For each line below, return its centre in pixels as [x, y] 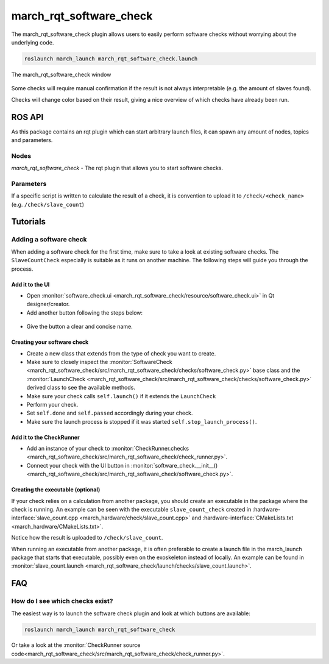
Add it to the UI [30, 284]
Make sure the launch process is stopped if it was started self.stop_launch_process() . [142, 421]
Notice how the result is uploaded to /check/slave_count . [87, 538]
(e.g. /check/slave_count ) [48, 204]
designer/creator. [48, 304]
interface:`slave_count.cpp [45, 518]
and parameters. [32, 140]
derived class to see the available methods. [81, 388]
